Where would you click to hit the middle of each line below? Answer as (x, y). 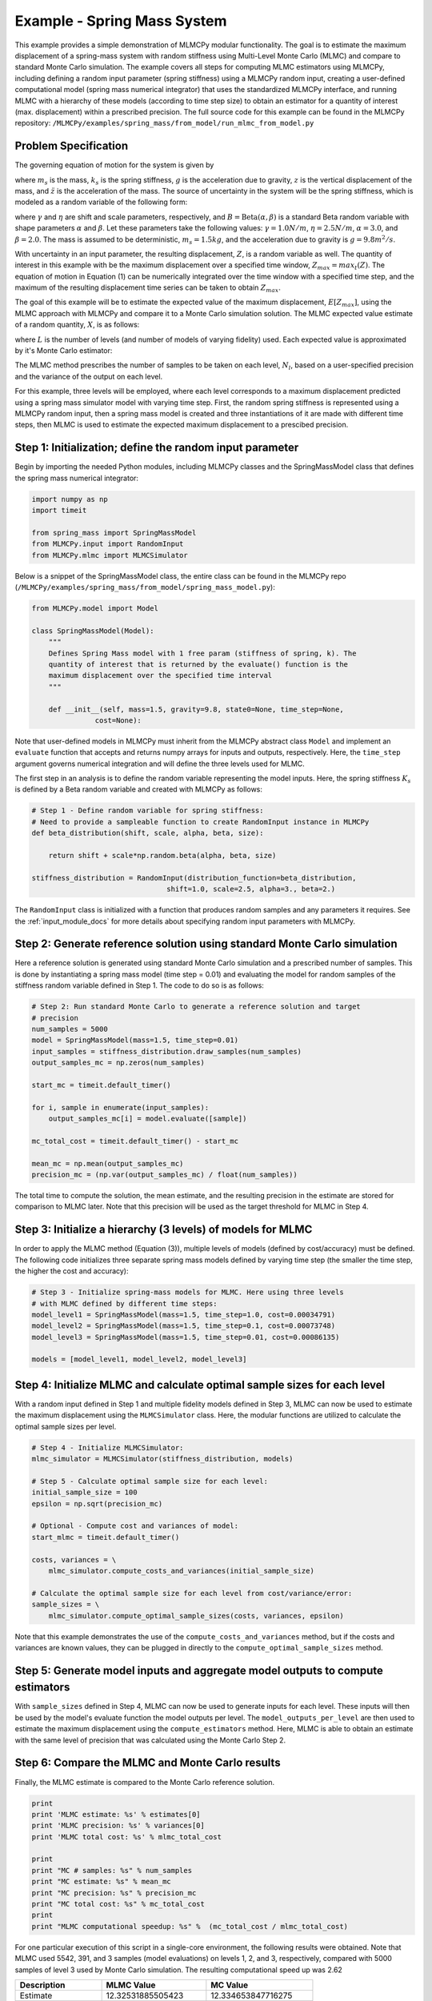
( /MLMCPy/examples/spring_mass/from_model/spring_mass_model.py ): (145, 587)
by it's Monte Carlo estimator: (64, 351)
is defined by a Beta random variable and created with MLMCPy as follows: (139, 789)
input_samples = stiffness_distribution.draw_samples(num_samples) (167, 1051)
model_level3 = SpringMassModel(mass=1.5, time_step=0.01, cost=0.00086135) (186, 1337)
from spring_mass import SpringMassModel (114, 533)
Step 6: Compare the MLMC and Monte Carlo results (148, 1763)
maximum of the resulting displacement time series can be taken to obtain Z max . (148, 288)
